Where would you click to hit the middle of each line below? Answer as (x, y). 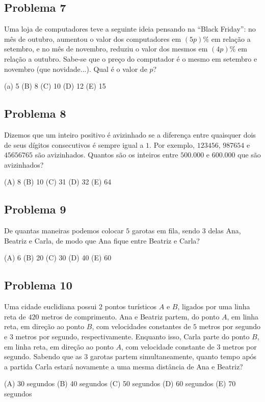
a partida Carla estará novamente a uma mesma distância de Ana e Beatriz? (124, 366)
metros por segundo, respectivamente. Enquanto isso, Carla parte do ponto (132, 336)
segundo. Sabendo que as (43, 356)
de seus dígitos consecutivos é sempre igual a (74, 144)
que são (249, 155)
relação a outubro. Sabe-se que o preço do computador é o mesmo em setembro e (131, 58)
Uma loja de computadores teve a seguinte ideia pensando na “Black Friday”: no (130, 29)
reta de (15, 316)
